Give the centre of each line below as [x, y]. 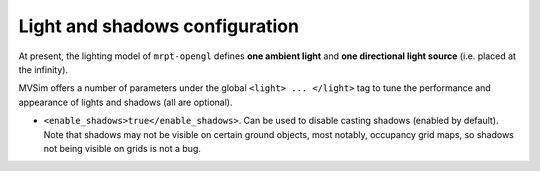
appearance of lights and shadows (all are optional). [125, 102]
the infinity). [43, 69]
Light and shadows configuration [159, 26]
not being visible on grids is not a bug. [122, 148]
